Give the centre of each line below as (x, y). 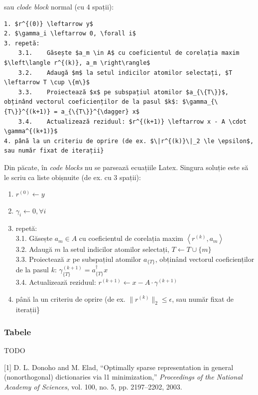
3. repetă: (22, 43)
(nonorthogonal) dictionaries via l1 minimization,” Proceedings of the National (123, 377)
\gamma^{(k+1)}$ (31, 131)
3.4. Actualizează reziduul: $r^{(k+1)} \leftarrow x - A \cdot (132, 121)
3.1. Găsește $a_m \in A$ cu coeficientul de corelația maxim (129, 53)
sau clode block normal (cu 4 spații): (59, 6)
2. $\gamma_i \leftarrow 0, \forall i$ (70, 34)
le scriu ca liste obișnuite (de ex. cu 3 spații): (72, 177)
